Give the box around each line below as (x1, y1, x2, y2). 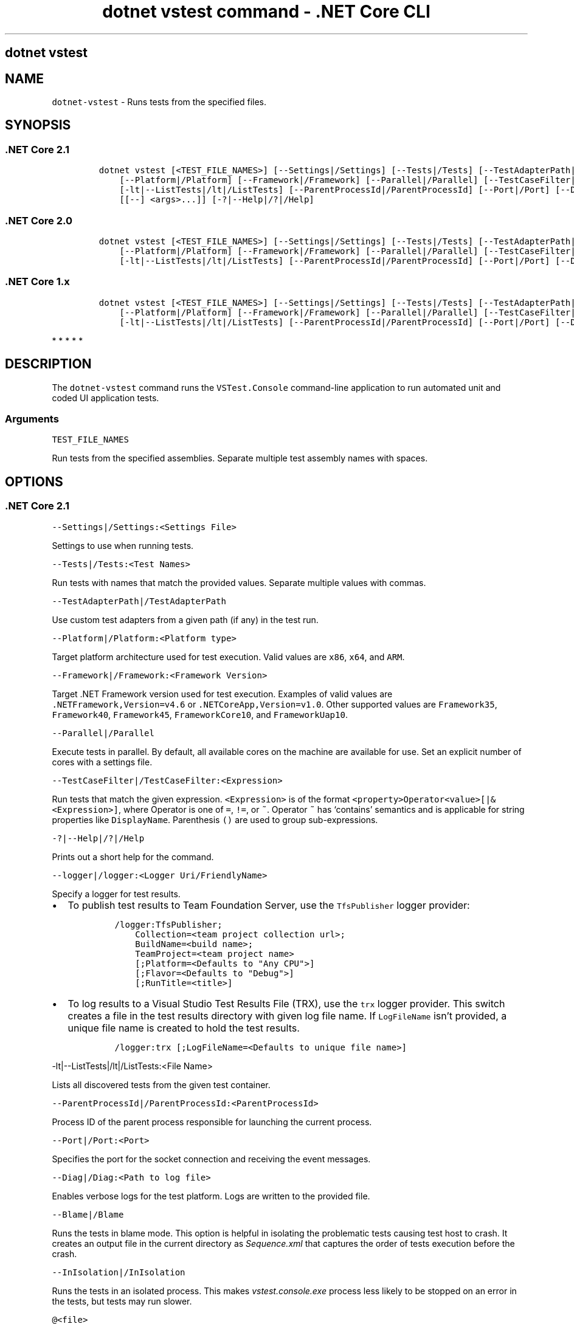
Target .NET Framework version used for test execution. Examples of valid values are (52, 688, 393, 699)
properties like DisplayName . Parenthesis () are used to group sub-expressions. (52, 814, 378, 825)
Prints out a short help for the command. (52, 851, 214, 862)
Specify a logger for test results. (52, 888, 181, 899)
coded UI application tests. (52, 392, 159, 403)
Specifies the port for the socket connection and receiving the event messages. (52, 1153, 371, 1164)
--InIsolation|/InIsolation (52, 1267, 185, 1277)
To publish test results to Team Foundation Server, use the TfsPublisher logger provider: (67, 898, 470, 911)
